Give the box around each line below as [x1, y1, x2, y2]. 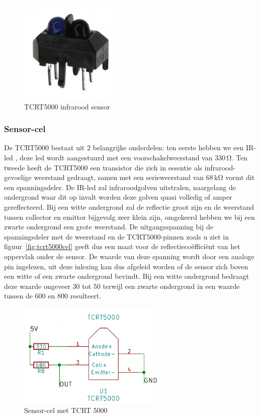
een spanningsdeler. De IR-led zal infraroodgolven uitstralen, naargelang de [4, 182, 236, 192]
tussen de [4, 290, 33, 301]
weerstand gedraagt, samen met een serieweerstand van [34, 172, 204, 183]
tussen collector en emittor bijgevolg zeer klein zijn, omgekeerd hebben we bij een [4, 211, 255, 222]
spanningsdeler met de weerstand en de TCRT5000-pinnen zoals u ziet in [4, 231, 229, 242]
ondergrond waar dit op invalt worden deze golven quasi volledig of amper [4, 192, 232, 202]
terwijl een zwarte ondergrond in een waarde [103, 280, 240, 291]
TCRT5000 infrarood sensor [24, 101, 110, 111]
